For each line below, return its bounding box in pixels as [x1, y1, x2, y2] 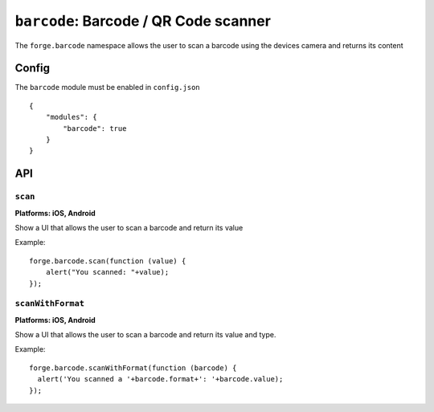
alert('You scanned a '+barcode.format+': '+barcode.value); [37, 374, 284, 384]
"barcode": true [63, 124, 127, 133]
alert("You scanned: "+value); [45, 267, 170, 277]
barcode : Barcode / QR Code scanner [14, 12, 271, 30]
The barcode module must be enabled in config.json [14, 83, 200, 92]
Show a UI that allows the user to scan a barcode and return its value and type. [14, 330, 276, 340]
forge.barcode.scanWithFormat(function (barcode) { [29, 363, 237, 373]
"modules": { [45, 112, 97, 122]
